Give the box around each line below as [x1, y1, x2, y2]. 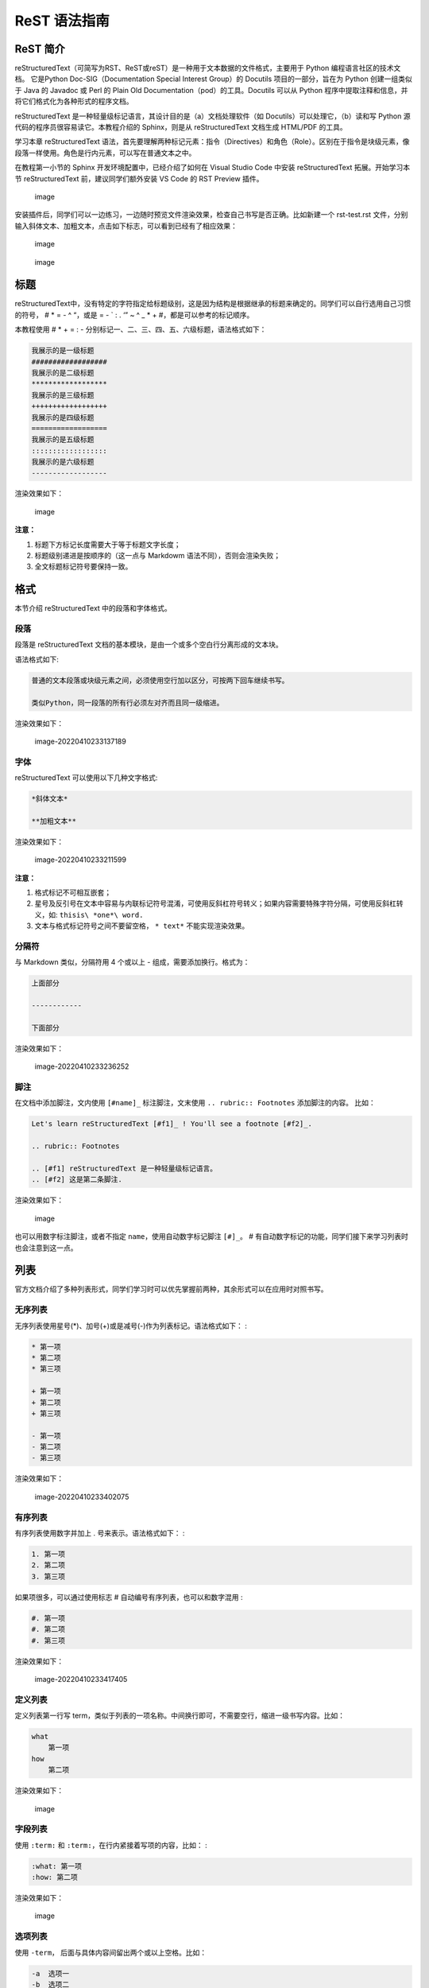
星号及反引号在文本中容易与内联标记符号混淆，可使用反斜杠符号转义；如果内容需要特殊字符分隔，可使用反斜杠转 [34, 899, 404, 908]
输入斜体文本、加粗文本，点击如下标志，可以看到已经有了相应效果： [14, 221, 238, 231]
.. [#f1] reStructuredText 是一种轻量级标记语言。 [31, 1164, 218, 1173]
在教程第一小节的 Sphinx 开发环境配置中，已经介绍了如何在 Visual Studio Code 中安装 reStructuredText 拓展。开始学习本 [14, 163, 411, 173]
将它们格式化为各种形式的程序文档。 [14, 96, 133, 107]
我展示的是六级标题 [31, 457, 95, 467]
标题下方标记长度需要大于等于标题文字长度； [34, 539, 181, 549]
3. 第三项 [31, 1571, 65, 1581]
